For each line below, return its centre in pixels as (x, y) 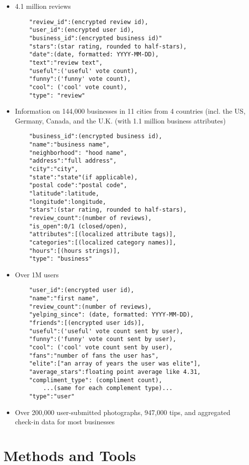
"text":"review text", (66, 62)
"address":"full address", (73, 161)
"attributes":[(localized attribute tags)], (103, 234)
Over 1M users (37, 274)
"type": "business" (61, 259)
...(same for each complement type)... (108, 388)
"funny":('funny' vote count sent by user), (103, 339)
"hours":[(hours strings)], (75, 251)
